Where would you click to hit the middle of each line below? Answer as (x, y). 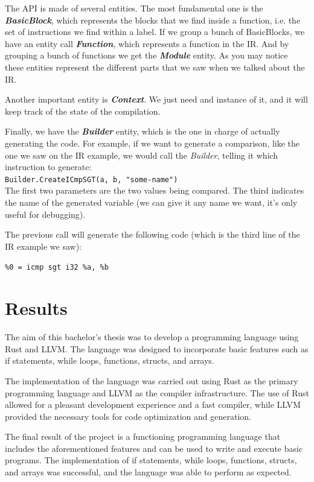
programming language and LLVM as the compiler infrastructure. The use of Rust (157, 392)
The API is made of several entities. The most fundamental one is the (134, 8)
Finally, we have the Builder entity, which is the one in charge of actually (143, 131)
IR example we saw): (43, 246)
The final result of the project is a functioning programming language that (143, 436)
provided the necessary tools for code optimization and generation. (128, 416)
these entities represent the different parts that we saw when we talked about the (155, 67)
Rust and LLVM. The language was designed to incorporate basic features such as (157, 348)
